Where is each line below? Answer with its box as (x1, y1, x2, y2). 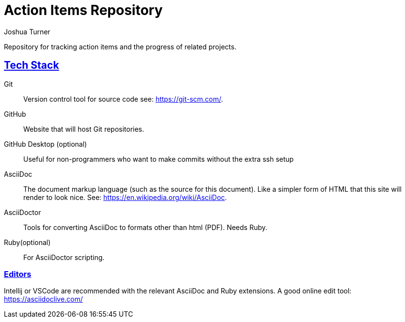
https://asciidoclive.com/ (4, 295, 83, 304)
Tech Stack (4, 59, 59, 72)
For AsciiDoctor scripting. (23, 253, 105, 261)
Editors (4, 269, 32, 279)
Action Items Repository (4, 2, 163, 18)
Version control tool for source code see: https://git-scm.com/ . (23, 94, 223, 103)
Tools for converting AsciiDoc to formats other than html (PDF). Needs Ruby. (23, 223, 268, 231)
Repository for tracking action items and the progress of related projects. (4, 42, 237, 51)
